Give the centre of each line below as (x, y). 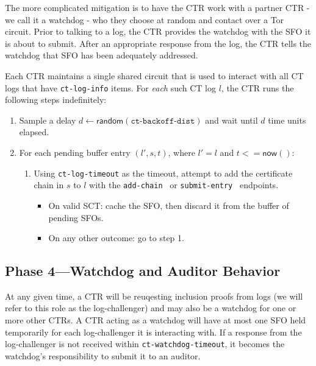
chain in (49, 185)
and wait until (232, 120)
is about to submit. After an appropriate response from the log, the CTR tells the (158, 43)
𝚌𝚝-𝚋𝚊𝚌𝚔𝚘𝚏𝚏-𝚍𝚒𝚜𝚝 (163, 121)
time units (287, 120)
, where (181, 152)
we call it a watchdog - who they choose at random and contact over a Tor (145, 19)
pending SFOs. (76, 217)
